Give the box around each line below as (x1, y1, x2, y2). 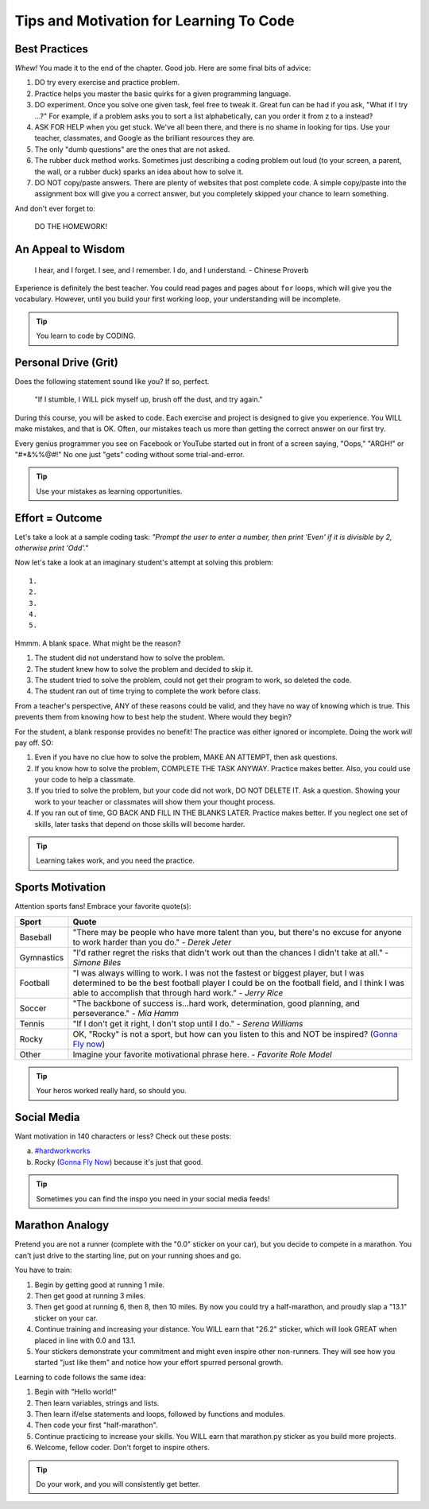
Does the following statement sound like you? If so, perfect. (14, 377, 210, 386)
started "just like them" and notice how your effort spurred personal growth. (34, 1358, 284, 1367)
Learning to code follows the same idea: (14, 1372, 146, 1382)
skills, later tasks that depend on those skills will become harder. (34, 819, 245, 828)
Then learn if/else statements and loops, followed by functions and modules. (34, 1409, 285, 1418)
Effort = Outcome (14, 511, 102, 525)
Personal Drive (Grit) (14, 355, 118, 369)
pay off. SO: (14, 738, 54, 747)
